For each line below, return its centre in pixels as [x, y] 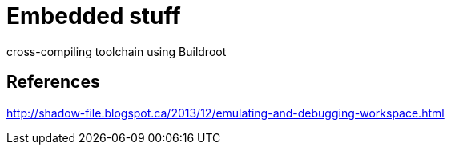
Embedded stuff [94, 16]
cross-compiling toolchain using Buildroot [117, 51]
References [53, 82]
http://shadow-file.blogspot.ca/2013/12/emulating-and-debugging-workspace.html [225, 113]
